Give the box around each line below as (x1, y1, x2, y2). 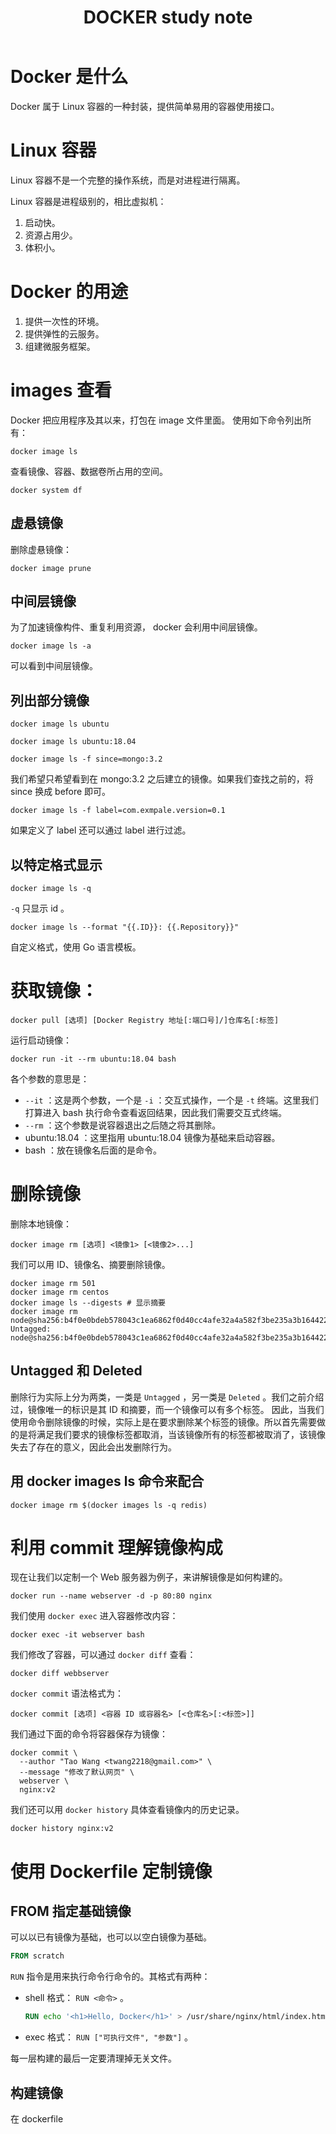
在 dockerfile (10, 2113, 64, 2125)
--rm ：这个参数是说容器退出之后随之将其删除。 (24, 1119, 222, 1131)
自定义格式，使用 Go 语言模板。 (10, 941, 142, 953)
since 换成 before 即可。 (10, 786, 112, 798)
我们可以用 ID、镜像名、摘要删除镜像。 (10, 1258, 171, 1270)
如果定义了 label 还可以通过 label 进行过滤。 (10, 824, 192, 836)
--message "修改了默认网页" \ (19, 1767, 135, 1778)
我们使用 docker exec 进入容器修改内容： (10, 1610, 179, 1622)
